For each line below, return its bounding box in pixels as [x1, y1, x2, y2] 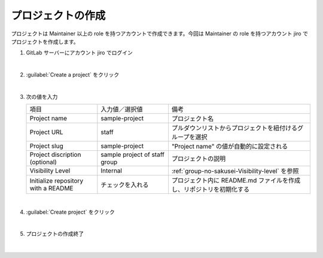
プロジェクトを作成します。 [11, 38, 79, 45]
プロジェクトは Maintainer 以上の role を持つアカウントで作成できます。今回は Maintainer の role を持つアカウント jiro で [11, 30, 308, 37]
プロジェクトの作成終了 [26, 230, 84, 238]
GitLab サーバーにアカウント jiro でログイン [26, 49, 133, 56]
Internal [100, 166, 123, 175]
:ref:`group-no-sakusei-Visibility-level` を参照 [171, 167, 299, 175]
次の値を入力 [26, 93, 58, 100]
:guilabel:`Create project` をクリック [26, 208, 115, 215]
